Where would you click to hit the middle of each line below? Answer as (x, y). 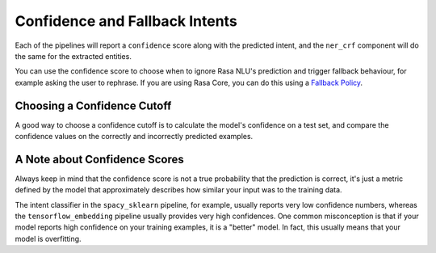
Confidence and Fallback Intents (126, 21)
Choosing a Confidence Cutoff (93, 105)
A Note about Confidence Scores (100, 159)
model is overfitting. (48, 238)
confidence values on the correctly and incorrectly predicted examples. (134, 137)
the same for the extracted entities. (73, 56)
